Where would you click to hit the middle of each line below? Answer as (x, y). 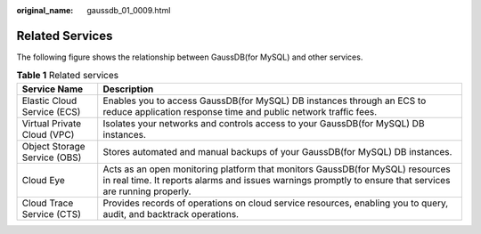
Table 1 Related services (68, 76)
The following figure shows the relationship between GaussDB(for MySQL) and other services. (190, 57)
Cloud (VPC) (48, 134)
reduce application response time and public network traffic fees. (240, 111)
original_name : (45, 10)
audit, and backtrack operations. (171, 214)
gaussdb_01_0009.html (129, 10)
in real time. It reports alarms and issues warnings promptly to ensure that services (277, 180)
